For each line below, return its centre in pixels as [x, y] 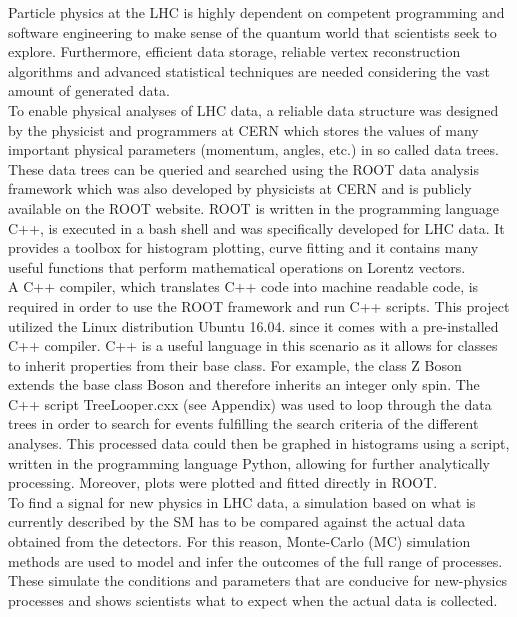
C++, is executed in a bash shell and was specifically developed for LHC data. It [256, 227]
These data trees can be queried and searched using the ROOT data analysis [243, 168]
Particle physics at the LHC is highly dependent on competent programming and [256, 12]
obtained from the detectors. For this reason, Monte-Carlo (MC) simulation [239, 541]
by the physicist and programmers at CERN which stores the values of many [243, 129]
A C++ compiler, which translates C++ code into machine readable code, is [243, 286]
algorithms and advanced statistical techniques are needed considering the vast [249, 70]
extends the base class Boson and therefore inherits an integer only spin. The [244, 384]
